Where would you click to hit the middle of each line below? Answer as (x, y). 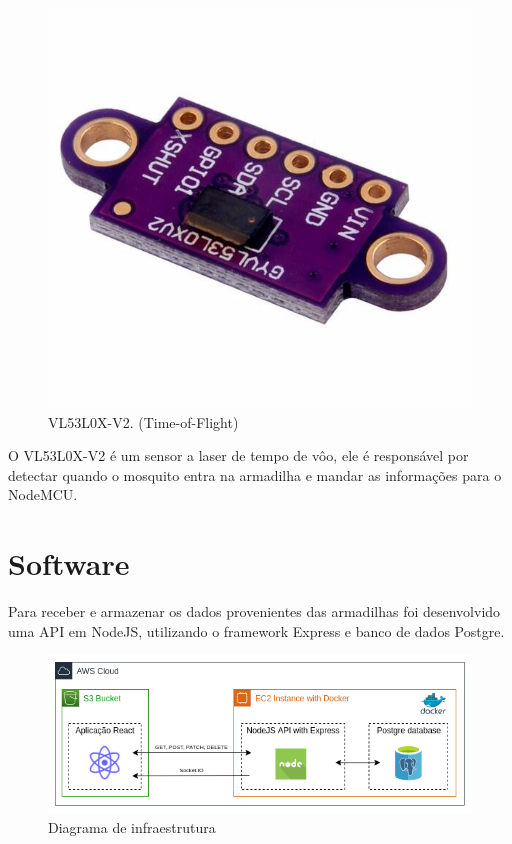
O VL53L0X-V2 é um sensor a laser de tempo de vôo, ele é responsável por (238, 455)
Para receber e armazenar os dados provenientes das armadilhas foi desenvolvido (254, 611)
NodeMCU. (43, 494)
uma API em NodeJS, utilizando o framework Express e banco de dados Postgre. (256, 630)
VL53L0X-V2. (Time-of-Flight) (143, 421)
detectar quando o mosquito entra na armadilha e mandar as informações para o (255, 474)
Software (69, 563)
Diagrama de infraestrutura (132, 827)
